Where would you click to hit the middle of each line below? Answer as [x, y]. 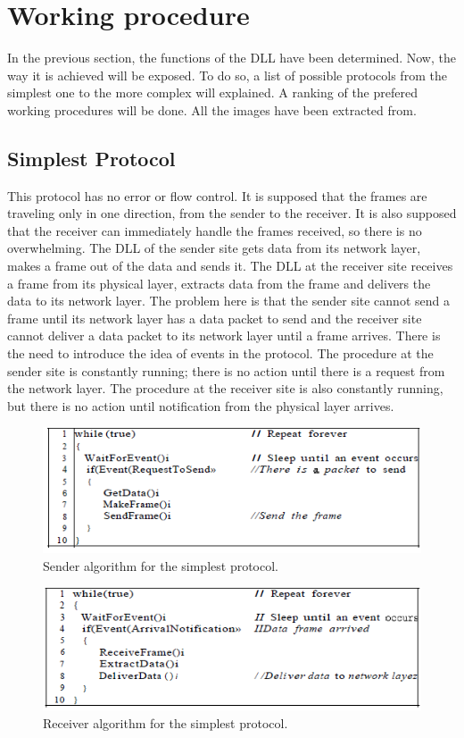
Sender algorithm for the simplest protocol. [161, 565]
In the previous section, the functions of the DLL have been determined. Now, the [232, 58]
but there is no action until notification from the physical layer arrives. [201, 405]
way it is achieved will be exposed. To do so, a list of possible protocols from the [227, 75]
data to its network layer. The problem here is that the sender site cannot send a [228, 301]
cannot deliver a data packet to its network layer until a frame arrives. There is [224, 335]
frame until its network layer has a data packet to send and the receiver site [215, 318]
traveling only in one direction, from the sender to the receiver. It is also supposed [232, 213]
